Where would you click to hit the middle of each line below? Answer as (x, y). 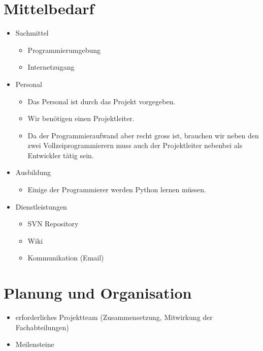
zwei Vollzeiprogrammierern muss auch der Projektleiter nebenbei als (135, 145)
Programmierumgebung (64, 50)
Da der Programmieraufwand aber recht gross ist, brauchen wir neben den (143, 135)
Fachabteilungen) (42, 327)
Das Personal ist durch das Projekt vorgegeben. (102, 101)
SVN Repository (53, 224)
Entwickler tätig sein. (61, 155)
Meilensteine (35, 344)
